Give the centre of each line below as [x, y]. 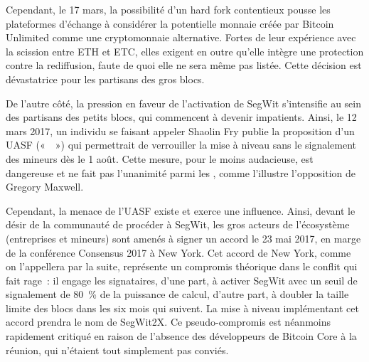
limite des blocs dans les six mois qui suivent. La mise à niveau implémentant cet [182, 308]
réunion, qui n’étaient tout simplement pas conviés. [117, 350]
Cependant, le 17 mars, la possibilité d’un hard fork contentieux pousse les [168, 9]
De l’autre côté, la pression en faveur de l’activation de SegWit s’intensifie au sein [184, 103]
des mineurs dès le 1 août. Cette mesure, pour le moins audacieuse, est [160, 158]
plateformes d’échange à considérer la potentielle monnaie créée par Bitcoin [170, 23]
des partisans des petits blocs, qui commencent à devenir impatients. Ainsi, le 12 [181, 117]
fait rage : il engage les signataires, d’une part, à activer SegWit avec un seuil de [182, 280]
